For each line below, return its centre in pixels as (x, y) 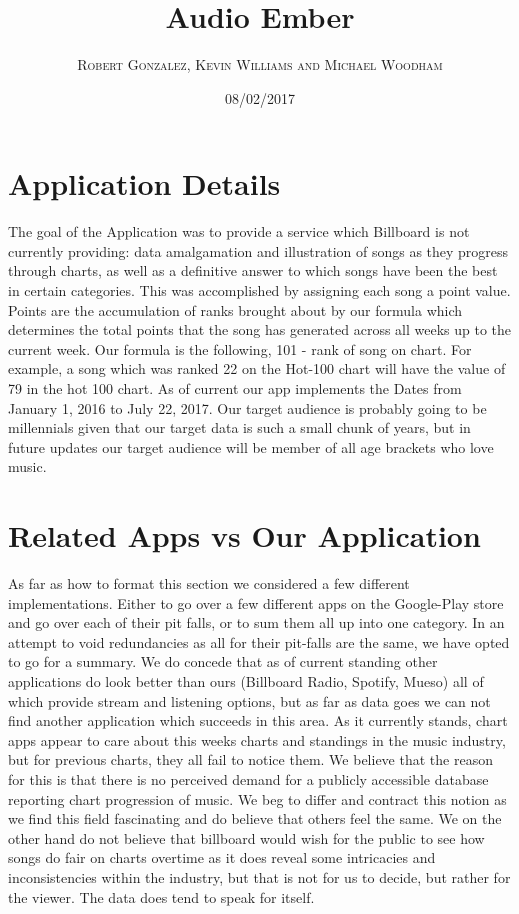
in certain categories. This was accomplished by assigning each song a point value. (259, 290)
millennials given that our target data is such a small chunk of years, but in (239, 427)
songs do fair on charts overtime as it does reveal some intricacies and (222, 857)
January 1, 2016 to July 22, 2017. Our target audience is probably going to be (247, 407)
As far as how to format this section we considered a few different (209, 583)
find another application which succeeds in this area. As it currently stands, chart (258, 720)
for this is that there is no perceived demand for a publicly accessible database (248, 779)
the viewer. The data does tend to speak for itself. (161, 896)
